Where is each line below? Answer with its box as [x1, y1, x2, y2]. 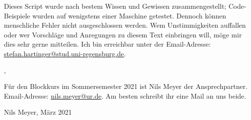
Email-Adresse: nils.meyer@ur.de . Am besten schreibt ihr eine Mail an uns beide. [4, 90, 246, 101]
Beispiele [4, 10, 30, 20]
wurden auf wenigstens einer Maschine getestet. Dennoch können [32, 10, 227, 20]
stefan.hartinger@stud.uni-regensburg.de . [4, 48, 126, 58]
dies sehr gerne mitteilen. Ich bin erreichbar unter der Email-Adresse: [4, 39, 211, 49]
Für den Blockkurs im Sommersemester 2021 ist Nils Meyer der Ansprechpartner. [4, 81, 248, 91]
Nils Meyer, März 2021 [4, 107, 72, 117]
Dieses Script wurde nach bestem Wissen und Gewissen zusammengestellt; [4, 1, 227, 11]
